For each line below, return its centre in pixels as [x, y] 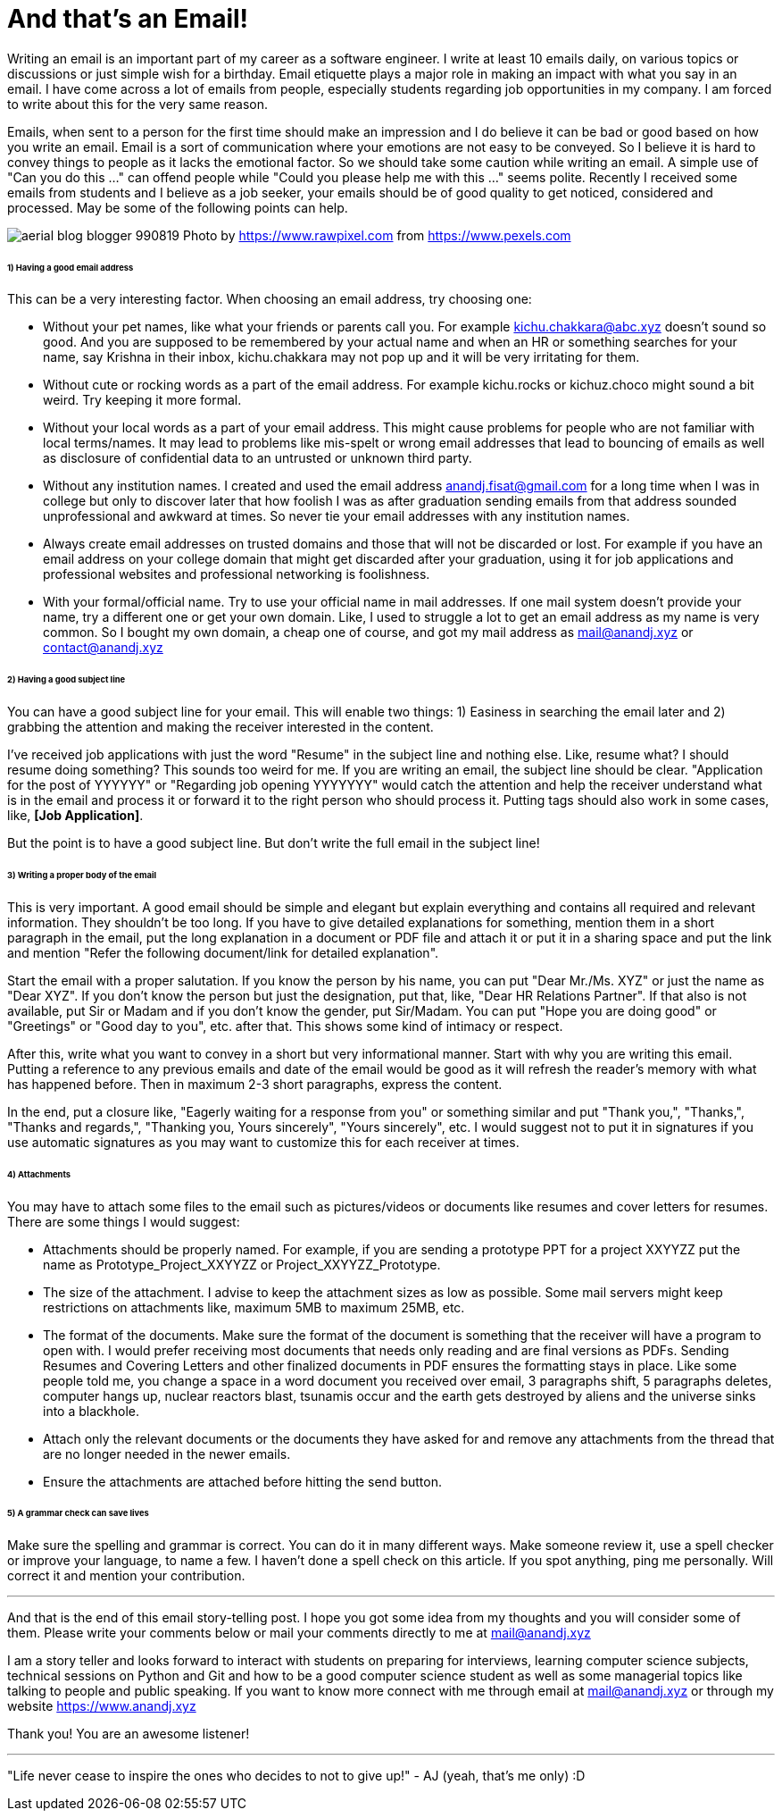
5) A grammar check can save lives [78, 1513]
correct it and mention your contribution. [126, 1576]
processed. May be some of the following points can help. [178, 207]
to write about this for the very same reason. [138, 104]
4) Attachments [39, 1174]
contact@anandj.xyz [103, 648]
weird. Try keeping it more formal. [142, 400]
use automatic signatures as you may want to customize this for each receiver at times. [263, 1142]
